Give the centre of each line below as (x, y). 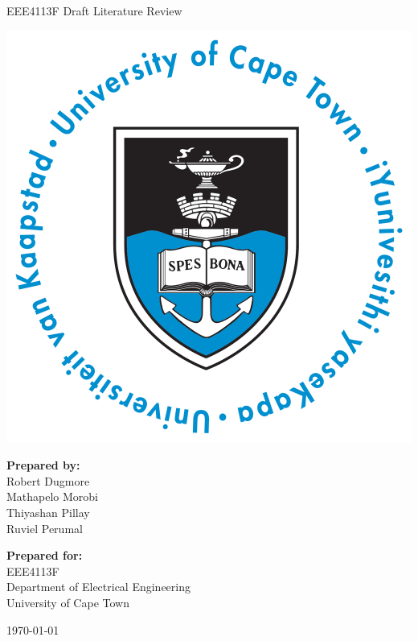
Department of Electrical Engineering (98, 587)
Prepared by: (43, 465)
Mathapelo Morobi (53, 496)
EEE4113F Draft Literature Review (94, 10)
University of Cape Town (68, 602)
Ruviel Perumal (45, 528)
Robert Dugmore (48, 480)
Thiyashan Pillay (48, 512)
